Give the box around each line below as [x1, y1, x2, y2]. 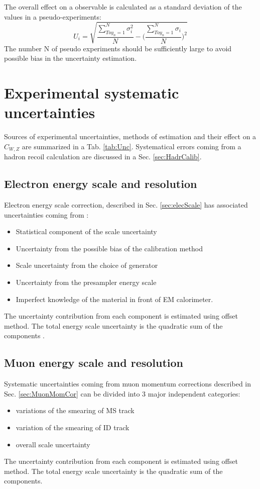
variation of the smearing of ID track [16, 422, 129, 432]
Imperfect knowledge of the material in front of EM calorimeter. [16, 294, 213, 304]
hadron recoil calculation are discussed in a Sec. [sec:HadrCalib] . [4, 151, 202, 162]
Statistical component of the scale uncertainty [16, 226, 157, 237]
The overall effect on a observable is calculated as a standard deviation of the [4, 2, 242, 12]
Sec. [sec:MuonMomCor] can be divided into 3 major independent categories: [4, 388, 240, 399]
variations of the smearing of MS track [16, 405, 135, 416]
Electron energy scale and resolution [4, 176, 197, 191]
